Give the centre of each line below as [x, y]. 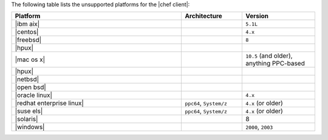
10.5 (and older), [269, 56]
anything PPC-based [275, 64]
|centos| [27, 32]
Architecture [204, 16]
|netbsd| [27, 79]
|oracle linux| [34, 95]
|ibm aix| [27, 24]
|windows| [30, 127]
